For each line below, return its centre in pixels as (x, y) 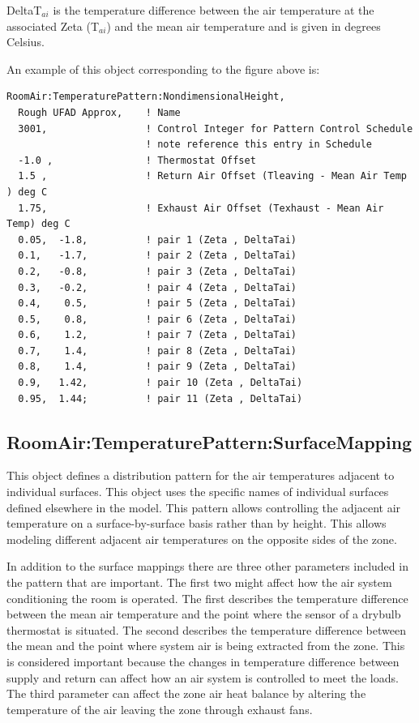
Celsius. (26, 42)
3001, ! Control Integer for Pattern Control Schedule (216, 128)
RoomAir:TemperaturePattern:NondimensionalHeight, (146, 97)
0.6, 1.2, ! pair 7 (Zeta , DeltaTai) (157, 335)
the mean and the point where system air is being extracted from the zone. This (206, 646)
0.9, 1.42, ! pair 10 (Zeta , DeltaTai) (160, 383)
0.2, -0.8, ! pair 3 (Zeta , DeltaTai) (157, 271)
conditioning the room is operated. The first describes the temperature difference (207, 598)
